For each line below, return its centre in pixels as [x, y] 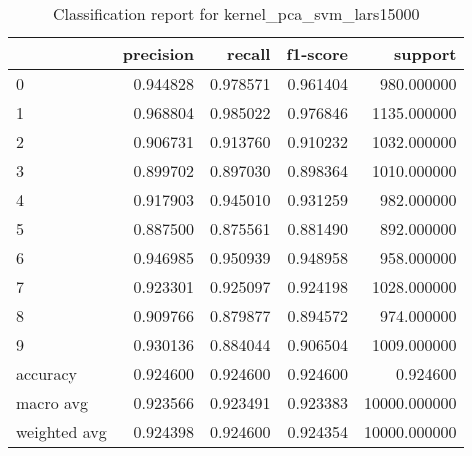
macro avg [52, 402]
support [425, 53]
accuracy [46, 373]
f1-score [317, 53]
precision [158, 53]
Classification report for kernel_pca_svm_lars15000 [236, 13]
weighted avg [61, 431]
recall [249, 53]
